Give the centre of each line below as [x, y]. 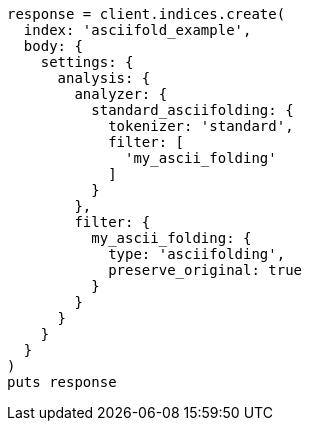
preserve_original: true [205, 270]
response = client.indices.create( [146, 14]
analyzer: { [121, 94]
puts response [62, 382]
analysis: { [104, 78]
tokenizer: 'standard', [201, 126]
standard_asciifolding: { [192, 110]
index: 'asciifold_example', [137, 30]
